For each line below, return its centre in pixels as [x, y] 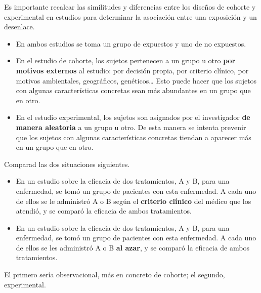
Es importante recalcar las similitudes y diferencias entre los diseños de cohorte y [130, 7]
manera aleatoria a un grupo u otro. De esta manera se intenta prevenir [131, 127]
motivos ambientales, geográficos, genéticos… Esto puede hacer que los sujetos [136, 80]
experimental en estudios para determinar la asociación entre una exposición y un [130, 16]
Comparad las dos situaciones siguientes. [67, 164]
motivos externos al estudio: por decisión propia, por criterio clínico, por [132, 70]
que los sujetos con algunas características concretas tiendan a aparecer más [134, 137]
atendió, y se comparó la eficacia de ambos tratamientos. [104, 211]
